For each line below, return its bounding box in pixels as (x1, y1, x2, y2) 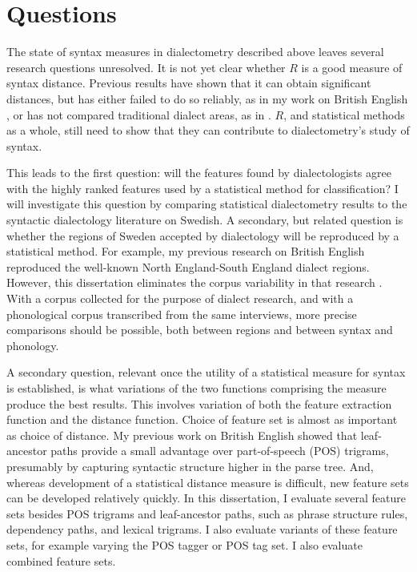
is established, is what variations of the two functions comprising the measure (6, 380, 387, 396)
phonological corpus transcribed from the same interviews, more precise (6, 305, 357, 322)
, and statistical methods (283, 106, 405, 123)
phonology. (6, 336, 59, 353)
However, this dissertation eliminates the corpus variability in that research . (6, 274, 383, 291)
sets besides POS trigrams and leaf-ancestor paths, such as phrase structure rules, (6, 505, 408, 522)
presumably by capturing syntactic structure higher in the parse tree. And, (6, 457, 374, 474)
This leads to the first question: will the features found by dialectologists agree (6, 164, 391, 181)
